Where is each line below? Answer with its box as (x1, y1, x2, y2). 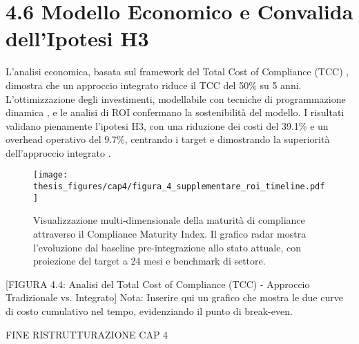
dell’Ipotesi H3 (6, 24, 149, 52)
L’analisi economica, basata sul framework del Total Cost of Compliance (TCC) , (6, 64, 349, 79)
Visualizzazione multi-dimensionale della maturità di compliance (33, 213, 305, 227)
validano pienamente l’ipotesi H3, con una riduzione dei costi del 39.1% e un (6, 118, 329, 133)
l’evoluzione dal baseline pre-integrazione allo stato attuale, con (33, 240, 301, 254)
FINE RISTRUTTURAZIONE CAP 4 (6, 327, 168, 341)
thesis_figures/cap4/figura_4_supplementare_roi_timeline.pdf (33, 182, 325, 192)
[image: (33, 170, 68, 180)
